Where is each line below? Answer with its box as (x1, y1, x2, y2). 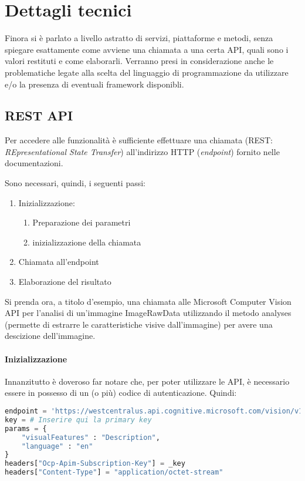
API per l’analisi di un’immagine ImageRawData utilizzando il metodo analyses (5, 307, 292, 319)
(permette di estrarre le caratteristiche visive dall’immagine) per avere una (5, 318, 273, 330)
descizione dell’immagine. (5, 329, 96, 342)
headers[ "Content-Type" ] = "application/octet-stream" (5, 468, 223, 477)
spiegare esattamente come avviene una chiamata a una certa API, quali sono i (5, 43, 289, 55)
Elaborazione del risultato (18, 275, 111, 288)
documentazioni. (5, 157, 63, 169)
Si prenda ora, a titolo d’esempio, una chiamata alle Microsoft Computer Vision (5, 295, 292, 307)
